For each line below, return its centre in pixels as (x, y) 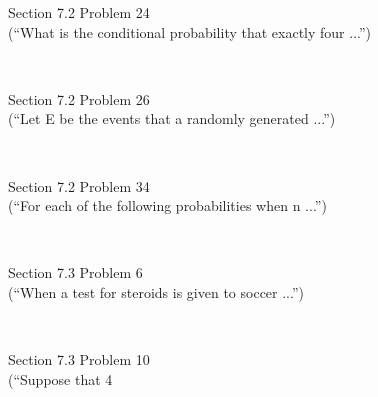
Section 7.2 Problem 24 (79, 12)
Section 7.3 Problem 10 (79, 359)
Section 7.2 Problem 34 (79, 185)
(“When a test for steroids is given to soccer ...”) (156, 291)
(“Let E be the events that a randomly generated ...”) (172, 118)
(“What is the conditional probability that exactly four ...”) (190, 31)
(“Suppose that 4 (60, 378)
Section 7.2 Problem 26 (79, 98)
